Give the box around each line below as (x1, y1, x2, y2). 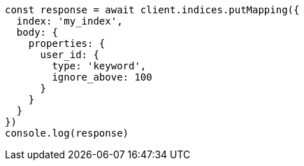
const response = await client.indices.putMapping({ (5, 4, 300, 15)
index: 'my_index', (16, 15, 123, 27)
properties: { (28, 38, 106, 49)
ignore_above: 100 (52, 71, 152, 83)
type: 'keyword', (52, 60, 147, 71)
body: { (16, 27, 58, 38)
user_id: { (40, 49, 99, 60)
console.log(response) (5, 127, 129, 139)
